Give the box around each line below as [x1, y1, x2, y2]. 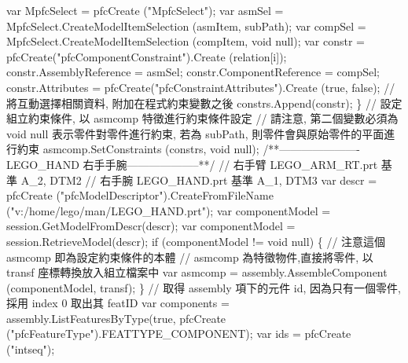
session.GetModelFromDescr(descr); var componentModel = [6, 218, 296, 234]
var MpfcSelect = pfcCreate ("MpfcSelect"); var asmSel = [6, 2, 284, 18]
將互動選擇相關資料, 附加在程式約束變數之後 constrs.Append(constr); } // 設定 [6, 94, 402, 111]
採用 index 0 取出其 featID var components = [6, 295, 230, 311]
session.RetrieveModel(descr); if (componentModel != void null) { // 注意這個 [6, 233, 386, 249]
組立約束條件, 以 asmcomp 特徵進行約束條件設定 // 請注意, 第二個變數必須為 [6, 110, 399, 126]
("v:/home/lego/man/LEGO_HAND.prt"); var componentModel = [6, 202, 331, 218]
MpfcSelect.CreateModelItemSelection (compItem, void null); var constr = [6, 33, 365, 49]
